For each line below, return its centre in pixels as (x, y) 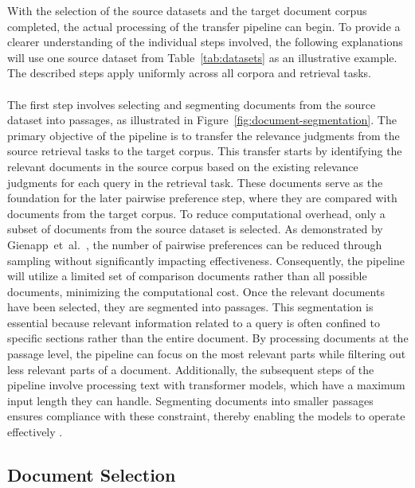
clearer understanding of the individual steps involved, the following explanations (205, 42)
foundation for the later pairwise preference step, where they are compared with (202, 198)
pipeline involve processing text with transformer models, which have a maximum (206, 385)
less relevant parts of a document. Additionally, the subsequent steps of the (191, 369)
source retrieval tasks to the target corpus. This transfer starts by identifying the (205, 151)
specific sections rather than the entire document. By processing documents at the (208, 338)
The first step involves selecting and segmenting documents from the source (192, 104)
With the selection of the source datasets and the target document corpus (187, 10)
